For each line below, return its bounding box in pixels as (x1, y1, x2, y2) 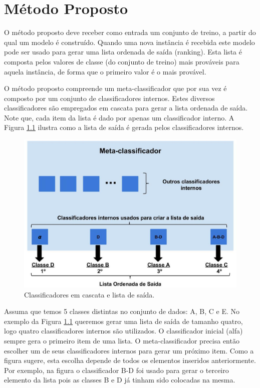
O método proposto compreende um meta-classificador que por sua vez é (4, 83, 227, 93)
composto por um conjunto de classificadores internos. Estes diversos (4, 92, 215, 103)
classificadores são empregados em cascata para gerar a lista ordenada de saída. (4, 102, 248, 113)
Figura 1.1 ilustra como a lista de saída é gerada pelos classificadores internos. (4, 122, 244, 132)
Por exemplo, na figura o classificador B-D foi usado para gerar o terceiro (4, 364, 229, 375)
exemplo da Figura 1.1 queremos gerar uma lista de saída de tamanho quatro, (4, 315, 243, 326)
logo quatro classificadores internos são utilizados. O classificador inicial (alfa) (4, 325, 243, 336)
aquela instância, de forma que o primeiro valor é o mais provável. (4, 66, 206, 76)
